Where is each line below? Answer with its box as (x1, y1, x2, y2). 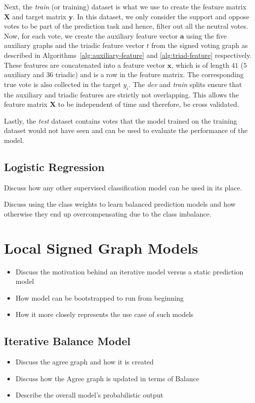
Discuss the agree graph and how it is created (15, 357, 154, 367)
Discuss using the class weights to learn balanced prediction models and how (4, 199, 236, 209)
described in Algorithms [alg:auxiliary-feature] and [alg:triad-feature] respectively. (4, 49, 252, 60)
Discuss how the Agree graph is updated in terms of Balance (15, 373, 199, 383)
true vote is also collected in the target (4, 79, 121, 89)
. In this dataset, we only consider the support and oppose (73, 11, 250, 21)
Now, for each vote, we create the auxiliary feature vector (4, 30, 178, 41)
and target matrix (12, 11, 67, 21)
